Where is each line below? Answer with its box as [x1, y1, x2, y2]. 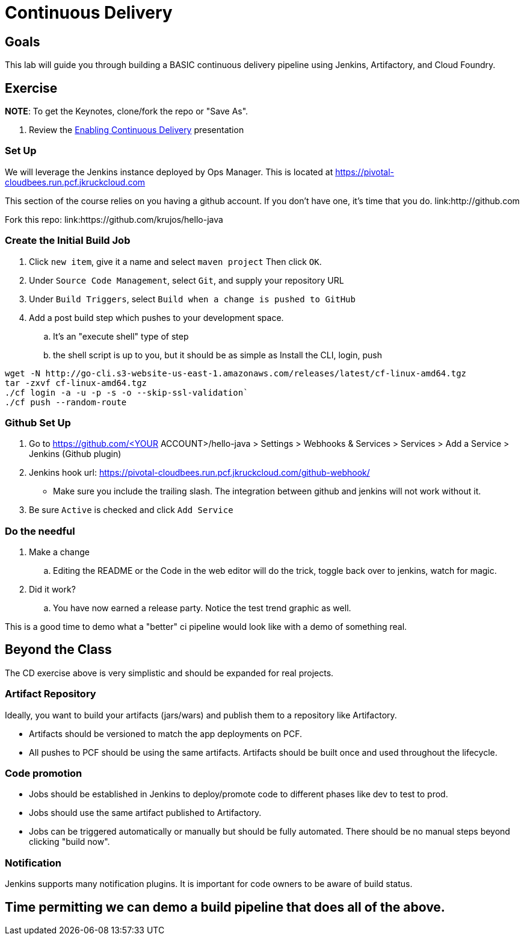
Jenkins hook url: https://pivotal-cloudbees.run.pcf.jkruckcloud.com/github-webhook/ [29, 467, 370, 478]
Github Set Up [5, 416, 71, 429]
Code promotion [5, 767, 82, 779]
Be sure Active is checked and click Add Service [29, 505, 233, 515]
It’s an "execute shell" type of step [53, 331, 189, 341]
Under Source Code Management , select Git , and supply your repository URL [29, 275, 344, 285]
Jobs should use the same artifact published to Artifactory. [29, 808, 262, 818]
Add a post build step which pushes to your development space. [29, 312, 284, 323]
